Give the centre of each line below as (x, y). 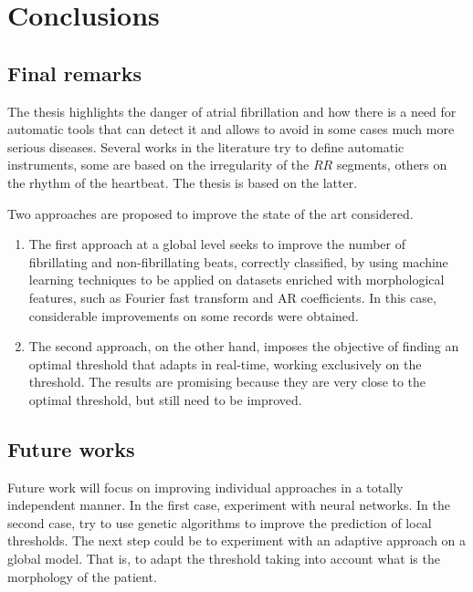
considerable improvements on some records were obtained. (194, 315)
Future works (71, 448)
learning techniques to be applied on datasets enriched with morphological (236, 280)
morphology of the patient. (82, 576)
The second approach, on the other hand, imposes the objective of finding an (244, 346)
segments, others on (392, 165)
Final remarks (74, 73)
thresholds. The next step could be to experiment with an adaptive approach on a (237, 540)
